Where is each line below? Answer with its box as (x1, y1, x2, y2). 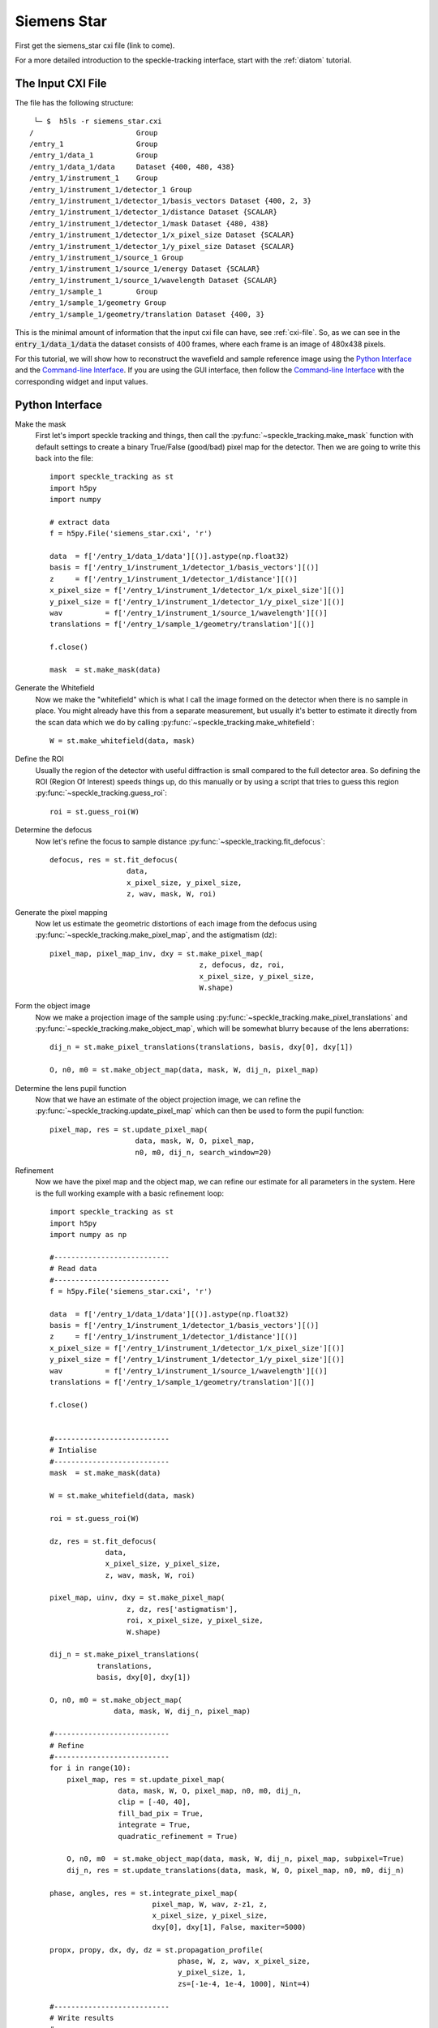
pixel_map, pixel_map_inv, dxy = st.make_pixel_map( (49, 949, 264, 958)
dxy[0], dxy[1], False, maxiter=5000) (152, 1923, 307, 1931)
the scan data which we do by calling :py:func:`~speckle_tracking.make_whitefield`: (35, 717, 316, 727)
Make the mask (15, 419, 67, 429)
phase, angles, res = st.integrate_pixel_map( (49, 1888, 238, 1897)
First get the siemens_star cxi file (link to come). (15, 41, 175, 50)
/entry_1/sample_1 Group (29, 287, 158, 296)
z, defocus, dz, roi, (199, 960, 286, 969)
